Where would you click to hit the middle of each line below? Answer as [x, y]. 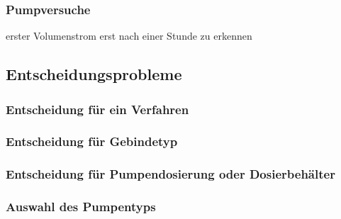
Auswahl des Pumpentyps [81, 207]
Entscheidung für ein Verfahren [97, 109]
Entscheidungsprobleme [94, 74]
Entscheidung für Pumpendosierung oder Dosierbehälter [170, 174]
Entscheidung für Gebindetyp [92, 141]
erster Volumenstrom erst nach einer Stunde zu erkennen [129, 36]
